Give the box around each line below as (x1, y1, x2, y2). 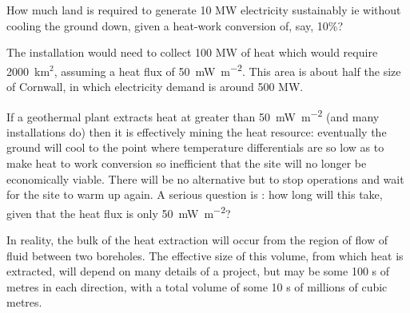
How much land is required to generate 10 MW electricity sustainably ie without (6, 2, 401, 18)
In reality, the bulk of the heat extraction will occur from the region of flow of (6, 232, 388, 248)
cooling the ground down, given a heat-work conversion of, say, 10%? (6, 17, 344, 34)
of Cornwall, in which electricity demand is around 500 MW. (6, 78, 304, 95)
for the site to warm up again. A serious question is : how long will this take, (6, 186, 383, 203)
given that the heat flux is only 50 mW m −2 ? (6, 202, 231, 221)
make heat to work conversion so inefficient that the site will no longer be (6, 155, 367, 172)
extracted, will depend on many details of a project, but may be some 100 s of (6, 263, 390, 279)
